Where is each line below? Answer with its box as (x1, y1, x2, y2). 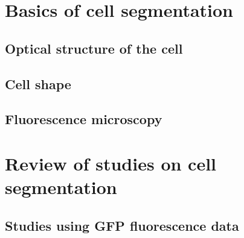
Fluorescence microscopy (5, 110, 162, 128)
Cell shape (5, 74, 71, 93)
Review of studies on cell (5, 151, 217, 175)
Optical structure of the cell (5, 39, 183, 57)
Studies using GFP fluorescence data (5, 216, 239, 234)
